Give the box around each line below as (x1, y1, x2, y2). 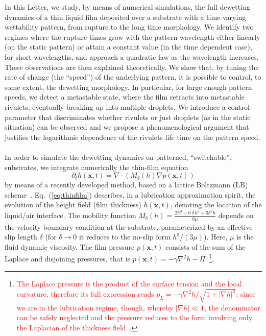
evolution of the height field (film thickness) (5, 199, 141, 210)
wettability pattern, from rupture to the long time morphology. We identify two (5, 21, 254, 32)
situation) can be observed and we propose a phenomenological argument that (5, 122, 249, 132)
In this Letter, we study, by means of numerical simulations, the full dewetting (5, 2, 250, 12)
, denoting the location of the (170, 199, 262, 210)
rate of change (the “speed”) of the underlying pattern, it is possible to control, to (5, 71, 261, 82)
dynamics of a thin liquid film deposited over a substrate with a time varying (5, 11, 246, 22)
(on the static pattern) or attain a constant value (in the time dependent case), (5, 41, 252, 52)
